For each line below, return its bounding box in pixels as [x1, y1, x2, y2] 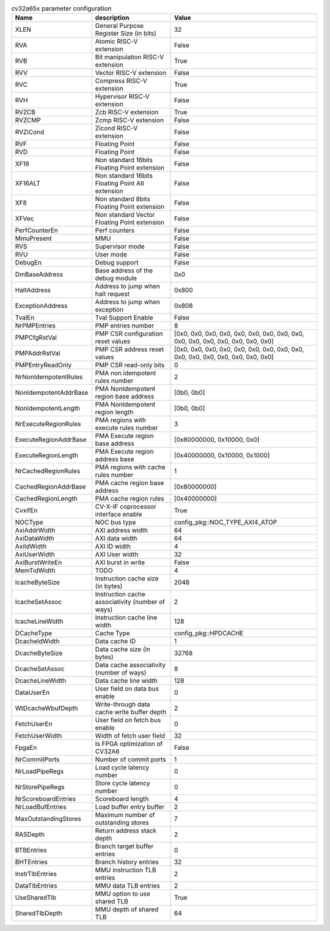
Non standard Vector [95, 211, 155, 219]
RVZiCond [15, 128, 45, 136]
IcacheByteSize [15, 578, 61, 587]
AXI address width [95, 526, 148, 535]
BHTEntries [15, 858, 48, 866]
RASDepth [15, 830, 45, 839]
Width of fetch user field [95, 731, 165, 740]
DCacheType [15, 629, 53, 638]
